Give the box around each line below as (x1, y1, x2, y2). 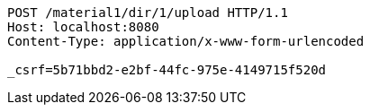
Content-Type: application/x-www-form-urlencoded (7, 34, 365, 48)
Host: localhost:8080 (7, 20, 159, 34)
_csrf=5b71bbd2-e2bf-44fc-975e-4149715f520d (7, 63, 327, 77)
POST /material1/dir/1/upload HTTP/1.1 (7, 5, 288, 20)
